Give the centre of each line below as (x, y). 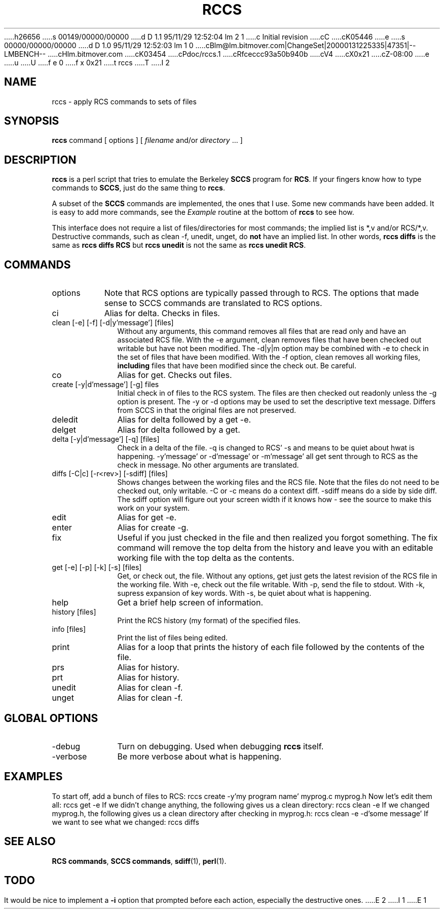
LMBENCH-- (25, 54)
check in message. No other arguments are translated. (208, 465)
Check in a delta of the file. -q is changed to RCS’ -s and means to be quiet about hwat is (266, 448)
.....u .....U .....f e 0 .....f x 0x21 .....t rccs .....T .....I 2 (87, 62)
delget (64, 430)
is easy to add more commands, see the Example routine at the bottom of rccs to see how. (203, 212)
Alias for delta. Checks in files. (162, 313)
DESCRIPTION (40, 160)
